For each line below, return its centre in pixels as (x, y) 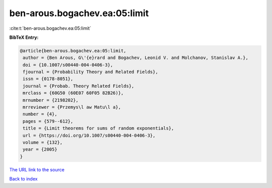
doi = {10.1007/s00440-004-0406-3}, (68, 65)
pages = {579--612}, (48, 121)
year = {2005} (40, 149)
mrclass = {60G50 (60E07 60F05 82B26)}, (73, 93)
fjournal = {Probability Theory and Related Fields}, (90, 72)
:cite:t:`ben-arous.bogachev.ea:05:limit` (50, 28)
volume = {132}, (43, 142)
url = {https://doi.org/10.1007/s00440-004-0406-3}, (89, 135)
